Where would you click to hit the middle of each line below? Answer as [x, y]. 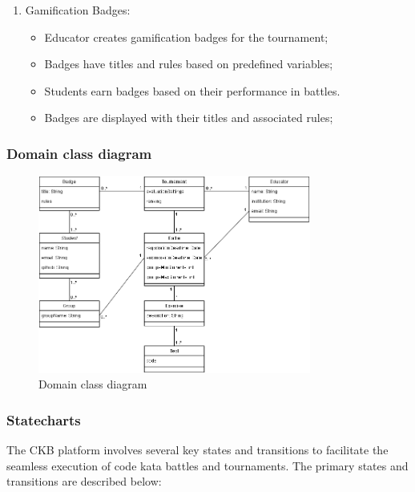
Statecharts [44, 419]
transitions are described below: [84, 481]
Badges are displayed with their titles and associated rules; [189, 118]
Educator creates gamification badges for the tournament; [186, 37]
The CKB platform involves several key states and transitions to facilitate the [197, 450]
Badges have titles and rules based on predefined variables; [189, 64]
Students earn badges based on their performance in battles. [192, 90]
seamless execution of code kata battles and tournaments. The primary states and [207, 465]
